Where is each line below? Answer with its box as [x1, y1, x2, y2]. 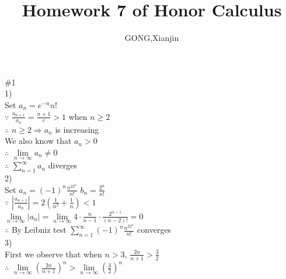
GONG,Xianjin [124, 32, 179, 44]
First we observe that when [5, 247, 102, 260]
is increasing [55, 123, 99, 135]
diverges [48, 159, 77, 171]
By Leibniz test [11, 223, 67, 236]
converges [137, 223, 172, 236]
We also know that [5, 135, 72, 147]
